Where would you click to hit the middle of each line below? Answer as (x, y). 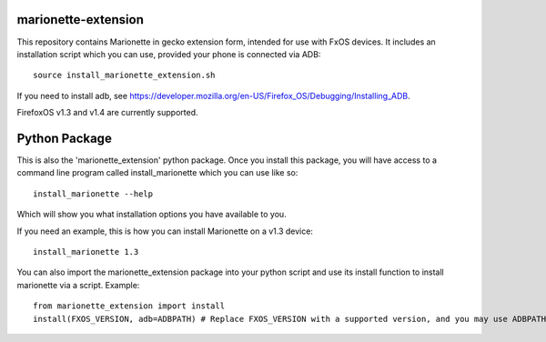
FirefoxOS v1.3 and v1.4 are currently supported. (107, 113)
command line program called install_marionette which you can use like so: (157, 173)
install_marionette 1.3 (86, 251)
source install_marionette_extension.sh (124, 75)
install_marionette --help (93, 194)
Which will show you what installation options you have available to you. (152, 215)
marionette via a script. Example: (78, 285)
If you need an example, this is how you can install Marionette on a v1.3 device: (165, 231)
